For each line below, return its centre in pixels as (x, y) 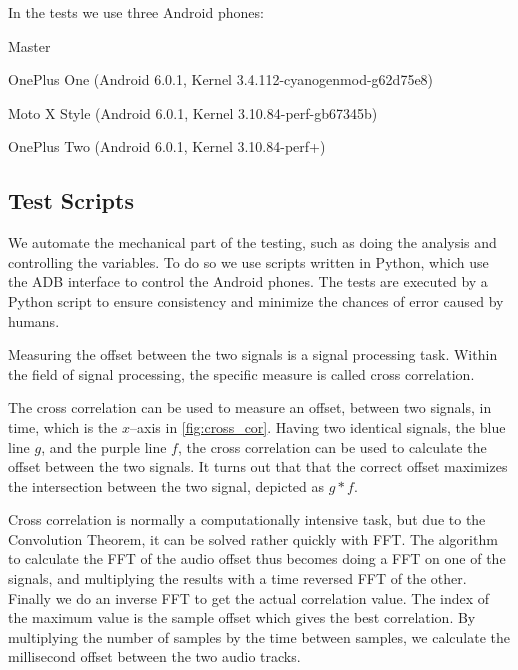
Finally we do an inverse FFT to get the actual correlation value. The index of (249, 597)
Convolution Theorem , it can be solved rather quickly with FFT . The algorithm (253, 538)
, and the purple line (104, 446)
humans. (34, 320)
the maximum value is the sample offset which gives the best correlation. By (242, 617)
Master (29, 45)
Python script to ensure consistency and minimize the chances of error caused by (256, 300)
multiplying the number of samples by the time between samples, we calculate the (259, 636)
